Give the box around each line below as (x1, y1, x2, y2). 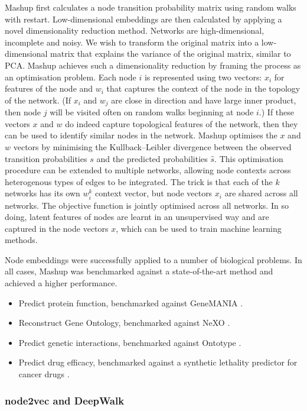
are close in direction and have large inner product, (111, 93, 296, 106)
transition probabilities (5, 152, 87, 164)
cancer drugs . (18, 368, 70, 380)
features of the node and (5, 82, 93, 95)
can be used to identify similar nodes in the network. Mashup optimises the (5, 129, 277, 141)
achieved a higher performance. (5, 277, 117, 289)
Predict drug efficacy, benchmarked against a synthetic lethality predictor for (18, 356, 298, 368)
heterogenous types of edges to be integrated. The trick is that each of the (5, 175, 273, 187)
